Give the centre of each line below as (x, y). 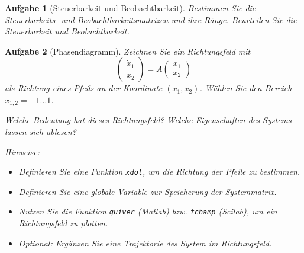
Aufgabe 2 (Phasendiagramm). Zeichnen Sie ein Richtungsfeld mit (128, 51)
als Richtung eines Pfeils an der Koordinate (84, 88)
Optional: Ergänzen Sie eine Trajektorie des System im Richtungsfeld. (145, 243)
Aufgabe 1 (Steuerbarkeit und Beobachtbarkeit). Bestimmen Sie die (130, 8)
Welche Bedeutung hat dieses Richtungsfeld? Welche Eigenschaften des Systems (148, 120)
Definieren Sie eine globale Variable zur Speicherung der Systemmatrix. (148, 191)
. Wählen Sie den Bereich (246, 88)
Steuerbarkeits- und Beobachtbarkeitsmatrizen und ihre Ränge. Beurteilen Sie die (151, 19)
